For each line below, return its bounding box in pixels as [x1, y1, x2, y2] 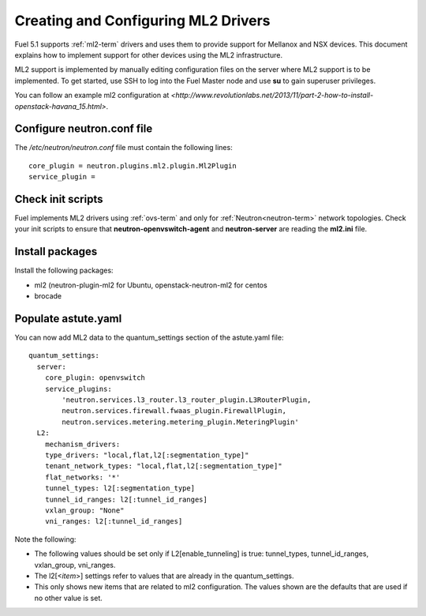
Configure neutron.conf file [14, 122, 153, 136]
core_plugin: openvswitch [44, 374, 146, 382]
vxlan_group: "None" [44, 505, 125, 515]
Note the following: [14, 534, 77, 544]
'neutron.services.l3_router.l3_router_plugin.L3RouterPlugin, [62, 396, 312, 404]
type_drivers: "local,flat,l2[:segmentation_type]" [44, 450, 249, 460]
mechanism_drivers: [44, 439, 121, 449]
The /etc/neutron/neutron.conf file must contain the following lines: [14, 143, 233, 152]
